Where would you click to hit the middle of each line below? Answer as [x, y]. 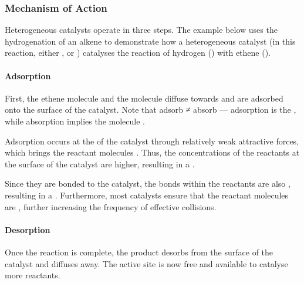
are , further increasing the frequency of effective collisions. [111, 206]
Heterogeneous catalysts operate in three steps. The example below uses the [141, 30]
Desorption [28, 229]
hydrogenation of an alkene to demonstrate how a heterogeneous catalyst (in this [150, 41]
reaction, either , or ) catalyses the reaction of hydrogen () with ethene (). [138, 53]
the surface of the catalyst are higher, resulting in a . [100, 164]
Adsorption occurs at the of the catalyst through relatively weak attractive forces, [152, 141]
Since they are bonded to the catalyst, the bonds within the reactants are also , [148, 183]
